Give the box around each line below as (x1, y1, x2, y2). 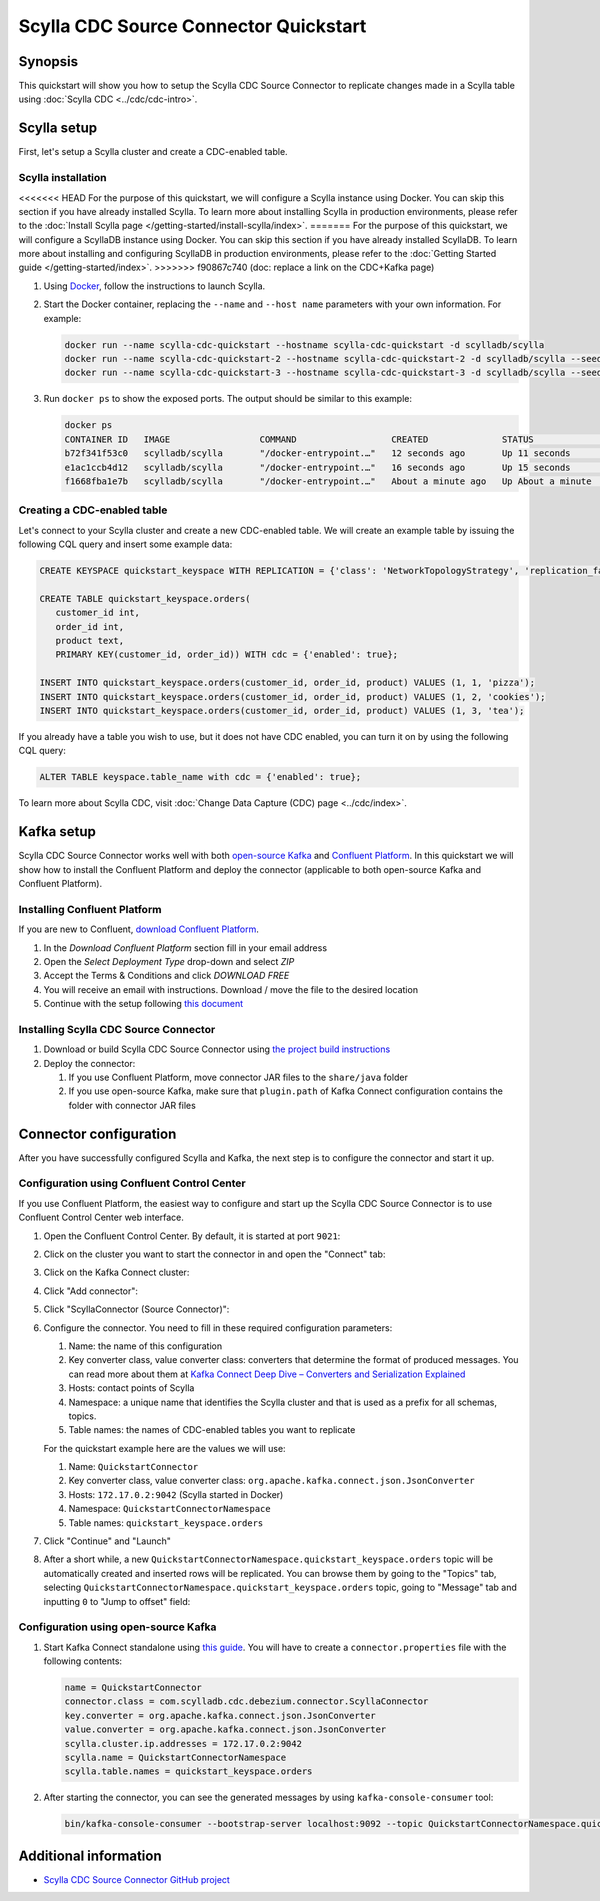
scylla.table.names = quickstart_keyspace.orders (64, 1766, 313, 1777)
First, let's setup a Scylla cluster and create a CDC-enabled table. (18, 146, 289, 158)
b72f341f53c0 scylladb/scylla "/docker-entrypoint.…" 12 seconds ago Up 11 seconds (64, 448, 571, 459)
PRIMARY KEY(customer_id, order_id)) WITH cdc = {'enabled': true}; (55, 649, 399, 660)
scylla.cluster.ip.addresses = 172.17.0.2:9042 (64, 1738, 302, 1749)
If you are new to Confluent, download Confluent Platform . (18, 923, 259, 935)
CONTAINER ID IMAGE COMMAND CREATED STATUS (64, 433, 534, 445)
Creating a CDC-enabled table (18, 503, 168, 517)
